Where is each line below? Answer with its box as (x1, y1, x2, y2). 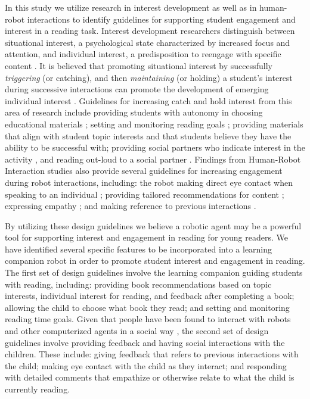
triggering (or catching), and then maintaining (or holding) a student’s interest (5, 71, 293, 83)
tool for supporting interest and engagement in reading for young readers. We (5, 231, 288, 244)
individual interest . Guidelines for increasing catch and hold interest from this (5, 94, 292, 107)
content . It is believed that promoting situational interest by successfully (5, 59, 272, 71)
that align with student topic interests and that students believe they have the (5, 129, 292, 142)
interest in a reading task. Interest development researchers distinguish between (5, 24, 295, 37)
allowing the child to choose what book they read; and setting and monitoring (5, 301, 290, 313)
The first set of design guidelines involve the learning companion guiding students (5, 266, 303, 279)
